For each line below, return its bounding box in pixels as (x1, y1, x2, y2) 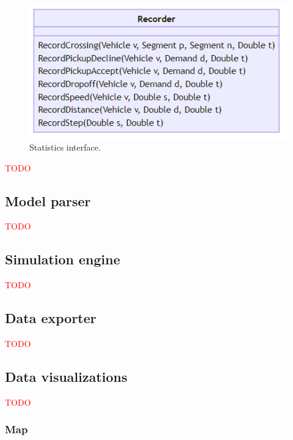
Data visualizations (5, 367, 128, 386)
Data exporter (5, 308, 96, 327)
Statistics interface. (29, 141, 101, 154)
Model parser (5, 191, 91, 210)
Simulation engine (5, 250, 120, 269)
